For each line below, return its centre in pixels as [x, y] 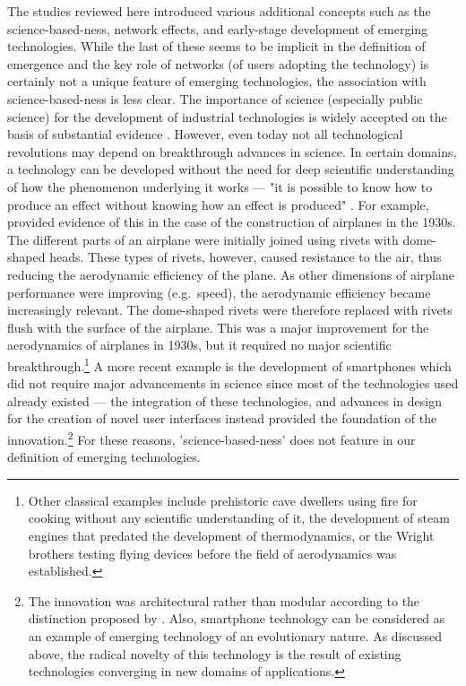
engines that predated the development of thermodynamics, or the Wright [231, 535]
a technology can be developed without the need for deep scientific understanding [231, 169]
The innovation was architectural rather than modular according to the [224, 600]
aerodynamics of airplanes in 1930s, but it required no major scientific [199, 345]
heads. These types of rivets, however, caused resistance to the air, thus [246, 257]
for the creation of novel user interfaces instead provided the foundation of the [222, 418]
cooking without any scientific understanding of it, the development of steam [239, 518]
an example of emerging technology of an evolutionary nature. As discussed [235, 635]
